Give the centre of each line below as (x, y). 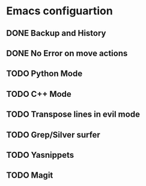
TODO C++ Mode (39, 94)
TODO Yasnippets (40, 155)
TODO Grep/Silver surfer (53, 135)
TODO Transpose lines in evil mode (73, 115)
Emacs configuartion (59, 11)
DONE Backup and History (56, 33)
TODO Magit (30, 176)
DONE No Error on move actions (67, 53)
